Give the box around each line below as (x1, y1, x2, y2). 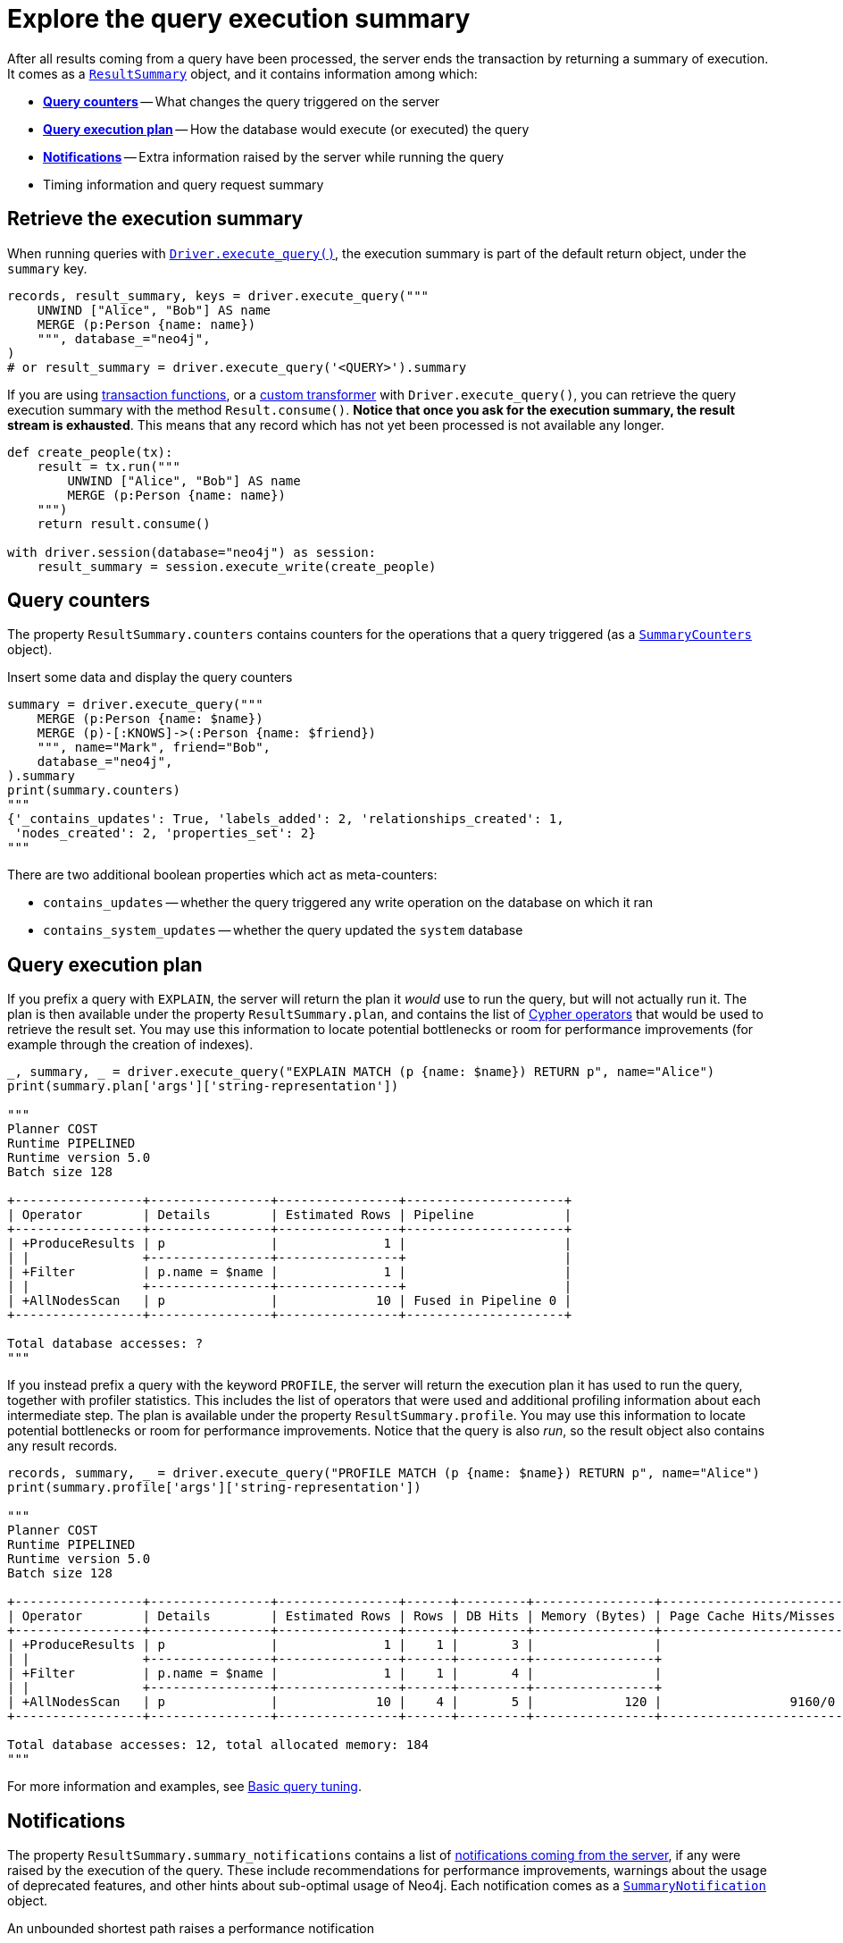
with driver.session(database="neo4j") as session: (7, 544, 377, 559)
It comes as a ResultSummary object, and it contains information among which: (7, 65, 478, 81)
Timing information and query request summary (43, 176, 324, 192)
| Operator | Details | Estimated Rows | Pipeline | (7, 1207, 572, 1223)
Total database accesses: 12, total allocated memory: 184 (7, 1737, 430, 1753)
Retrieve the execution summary (7, 207, 304, 231)
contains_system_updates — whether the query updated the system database (43, 922, 523, 938)
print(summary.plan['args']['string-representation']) (7, 1079, 399, 1094)
